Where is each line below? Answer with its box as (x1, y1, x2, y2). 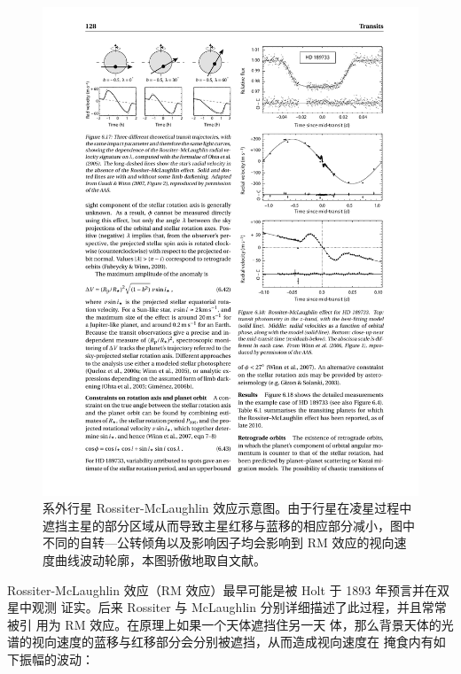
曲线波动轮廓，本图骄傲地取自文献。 (54, 551, 266, 569)
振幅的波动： (19, 650, 94, 669)
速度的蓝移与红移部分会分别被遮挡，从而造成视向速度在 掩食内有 (56, 632, 434, 651)
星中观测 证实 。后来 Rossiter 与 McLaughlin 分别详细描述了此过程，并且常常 (7, 598, 447, 616)
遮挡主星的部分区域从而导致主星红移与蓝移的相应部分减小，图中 (43, 515, 415, 534)
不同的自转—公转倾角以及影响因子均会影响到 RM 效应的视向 (43, 533, 395, 552)
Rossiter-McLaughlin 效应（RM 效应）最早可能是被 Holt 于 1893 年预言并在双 (7, 580, 449, 599)
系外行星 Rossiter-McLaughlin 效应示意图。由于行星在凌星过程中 (43, 499, 412, 517)
